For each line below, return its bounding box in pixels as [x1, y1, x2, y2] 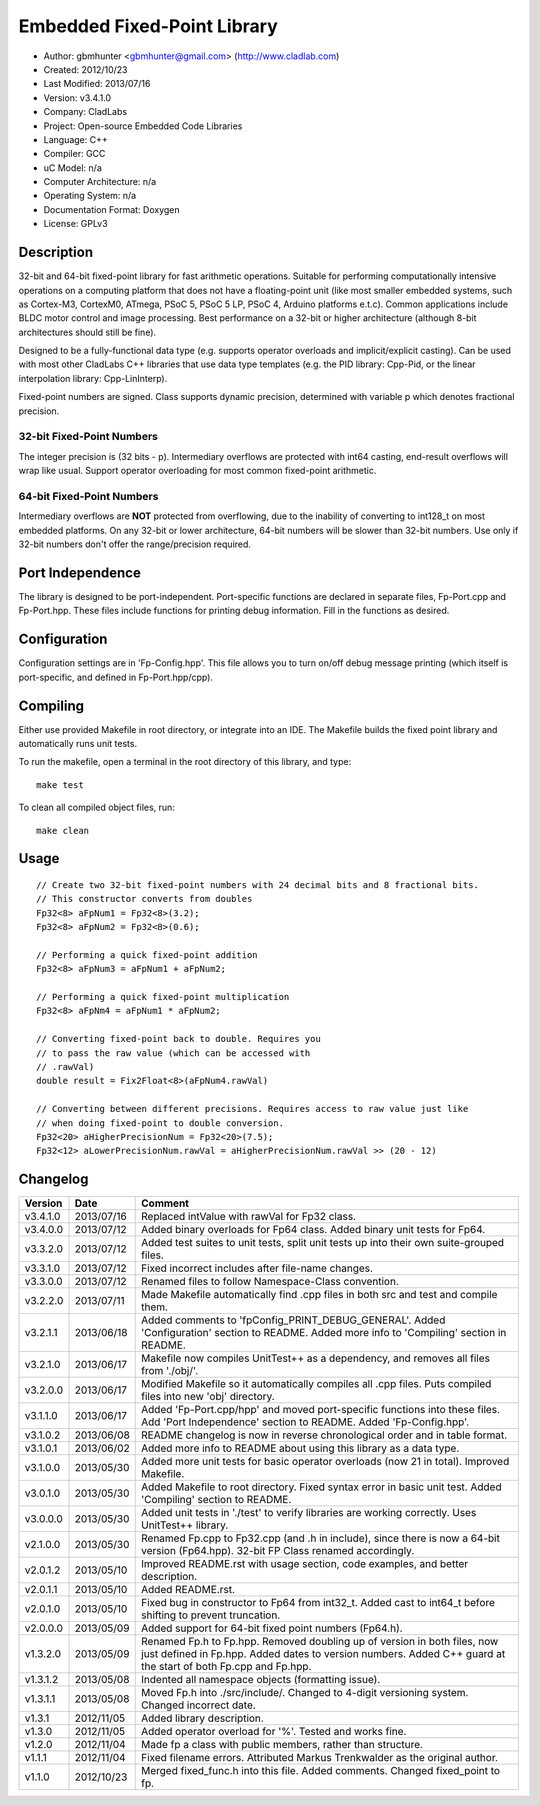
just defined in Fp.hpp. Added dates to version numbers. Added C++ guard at [141, 1647, 506, 1661]
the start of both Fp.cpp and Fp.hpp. [141, 1660, 312, 1674]
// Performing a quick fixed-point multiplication [36, 991, 290, 1003]
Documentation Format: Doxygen [43, 203, 180, 215]
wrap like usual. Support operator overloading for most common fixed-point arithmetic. [18, 465, 377, 477]
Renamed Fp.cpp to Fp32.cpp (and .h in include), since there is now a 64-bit [141, 1531, 500, 1545]
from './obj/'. [141, 1364, 199, 1378]
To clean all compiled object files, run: [18, 801, 175, 814]
